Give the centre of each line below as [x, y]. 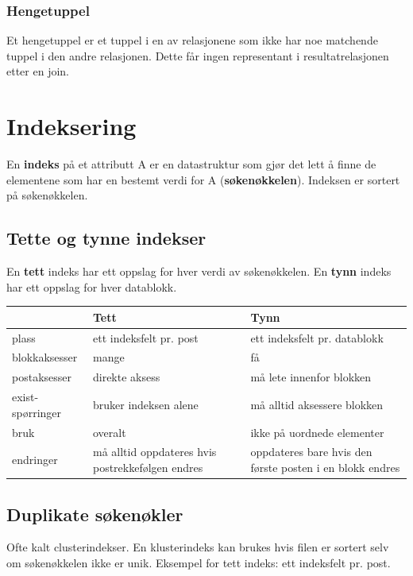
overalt [109, 432]
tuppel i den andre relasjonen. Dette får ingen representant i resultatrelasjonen [198, 55]
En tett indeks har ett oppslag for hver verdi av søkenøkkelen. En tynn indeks [199, 271]
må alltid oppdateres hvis [154, 452]
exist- [25, 397]
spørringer [37, 412]
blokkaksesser [45, 357]
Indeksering [71, 126]
